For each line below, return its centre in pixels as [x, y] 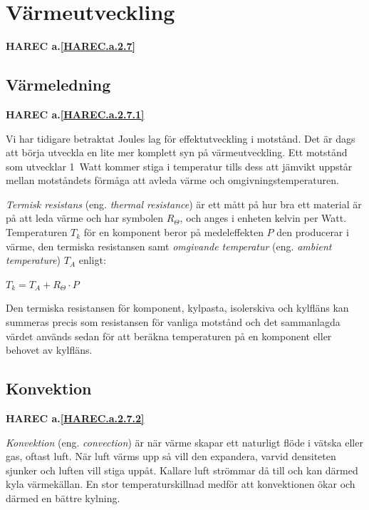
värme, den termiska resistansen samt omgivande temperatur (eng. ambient [169, 246]
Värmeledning [58, 85]
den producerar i [313, 232]
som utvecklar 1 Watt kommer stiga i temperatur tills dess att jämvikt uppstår [179, 166]
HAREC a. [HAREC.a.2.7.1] [75, 114]
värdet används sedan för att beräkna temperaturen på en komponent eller [169, 336]
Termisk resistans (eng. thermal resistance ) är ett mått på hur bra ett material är [184, 204]
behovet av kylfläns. [49, 350]
